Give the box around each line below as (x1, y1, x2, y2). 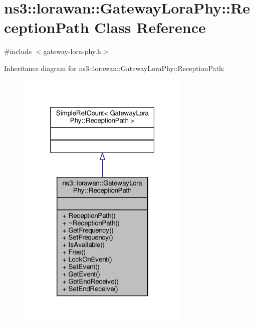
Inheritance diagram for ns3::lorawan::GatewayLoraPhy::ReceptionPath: (4, 62, 225, 73)
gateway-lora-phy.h (43, 46, 101, 56)
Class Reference (94, 17, 206, 37)
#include (4, 46, 32, 56)
